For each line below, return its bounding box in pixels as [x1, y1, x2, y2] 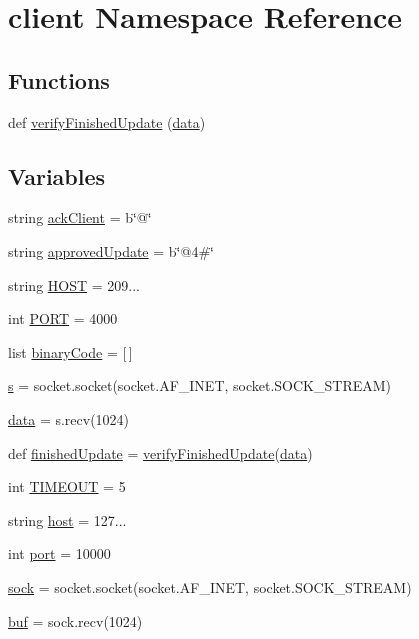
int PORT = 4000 [8, 308, 118, 329]
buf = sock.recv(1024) [8, 610, 143, 631]
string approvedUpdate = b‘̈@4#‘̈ [8, 240, 214, 261]
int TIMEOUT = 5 [8, 476, 126, 497]
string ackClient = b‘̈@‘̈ [8, 207, 152, 228]
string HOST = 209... [8, 274, 140, 295]
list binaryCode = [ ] [8, 341, 133, 362]
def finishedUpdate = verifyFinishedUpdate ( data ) [8, 442, 313, 463]
